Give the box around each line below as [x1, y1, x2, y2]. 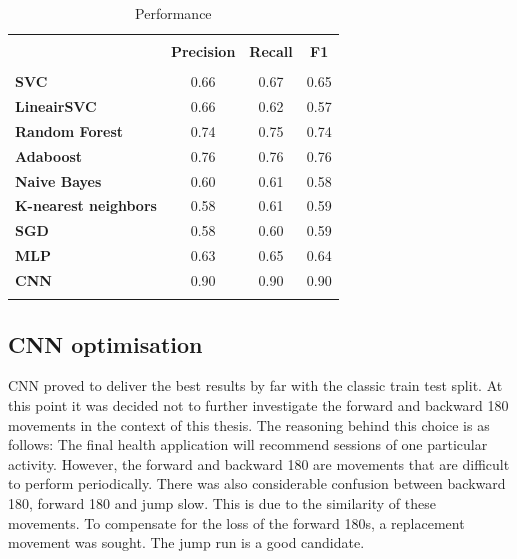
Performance [135, 3, 212, 23]
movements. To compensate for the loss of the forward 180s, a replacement [8, 512, 465, 533]
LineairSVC [15, 96, 97, 117]
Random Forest [15, 120, 124, 141]
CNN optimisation [8, 328, 203, 359]
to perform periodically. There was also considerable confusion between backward [8, 473, 506, 494]
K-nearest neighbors [15, 195, 157, 216]
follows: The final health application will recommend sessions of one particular [8, 434, 488, 455]
